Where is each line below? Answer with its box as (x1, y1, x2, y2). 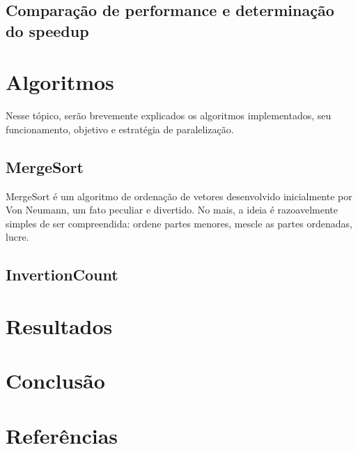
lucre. (6, 230, 29, 244)
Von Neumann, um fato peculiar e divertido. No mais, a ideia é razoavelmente (6, 202, 338, 217)
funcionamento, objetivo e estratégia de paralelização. (6, 121, 234, 136)
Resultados (6, 312, 113, 340)
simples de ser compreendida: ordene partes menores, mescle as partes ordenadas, (6, 216, 352, 230)
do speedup (6, 20, 89, 41)
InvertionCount (6, 264, 118, 285)
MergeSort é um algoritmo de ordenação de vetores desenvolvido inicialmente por (6, 188, 352, 203)
